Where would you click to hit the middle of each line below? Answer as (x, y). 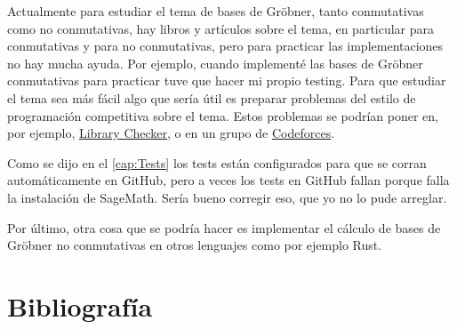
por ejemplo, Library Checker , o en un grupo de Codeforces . (171, 133)
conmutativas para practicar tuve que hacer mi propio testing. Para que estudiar (227, 80)
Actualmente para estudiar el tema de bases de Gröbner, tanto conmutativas (216, 11)
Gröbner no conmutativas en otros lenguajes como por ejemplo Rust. (195, 245)
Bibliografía (80, 305)
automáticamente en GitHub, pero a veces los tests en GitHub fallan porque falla (228, 180)
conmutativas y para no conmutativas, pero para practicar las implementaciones (225, 46)
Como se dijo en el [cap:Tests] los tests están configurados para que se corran (217, 162)
